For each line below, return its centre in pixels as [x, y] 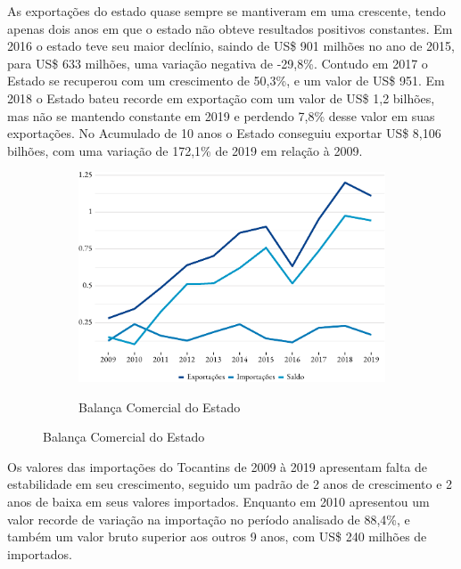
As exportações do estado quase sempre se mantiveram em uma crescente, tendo [226, 11]
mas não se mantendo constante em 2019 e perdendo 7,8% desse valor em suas [221, 115]
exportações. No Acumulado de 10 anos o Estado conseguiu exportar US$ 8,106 [224, 133]
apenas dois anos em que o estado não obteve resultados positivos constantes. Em [230, 28]
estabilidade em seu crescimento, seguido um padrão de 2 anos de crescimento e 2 [230, 484]
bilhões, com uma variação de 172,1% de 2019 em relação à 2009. [185, 150]
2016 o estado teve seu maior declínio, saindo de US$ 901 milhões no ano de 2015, [231, 46]
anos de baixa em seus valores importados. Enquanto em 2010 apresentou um [218, 501]
